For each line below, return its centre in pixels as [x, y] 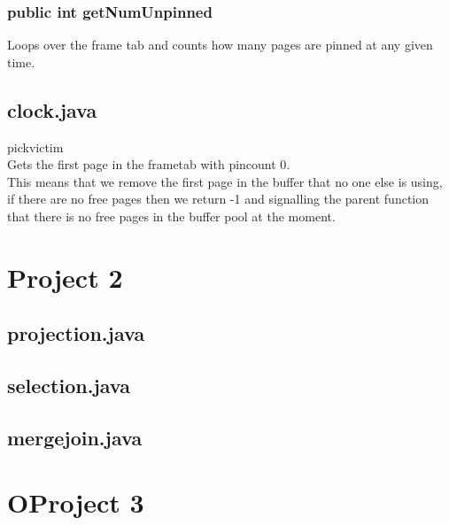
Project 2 [65, 277]
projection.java [76, 333]
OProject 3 [76, 502]
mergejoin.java [75, 437]
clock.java [52, 109]
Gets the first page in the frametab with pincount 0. [149, 164]
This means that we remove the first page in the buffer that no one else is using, [225, 181]
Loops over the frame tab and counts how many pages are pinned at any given [220, 45]
